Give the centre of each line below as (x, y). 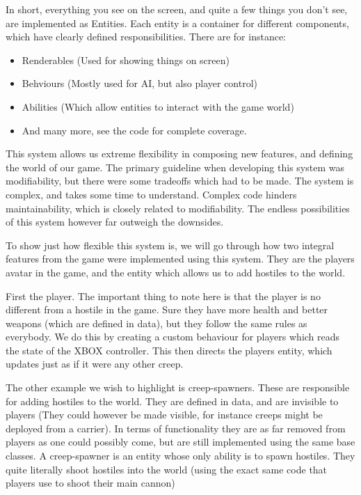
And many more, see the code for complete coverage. (134, 130)
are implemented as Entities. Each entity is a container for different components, (177, 23)
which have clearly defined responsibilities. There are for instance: (146, 37)
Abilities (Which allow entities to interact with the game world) (158, 106)
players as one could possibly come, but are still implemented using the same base (180, 442)
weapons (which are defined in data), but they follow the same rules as (157, 323)
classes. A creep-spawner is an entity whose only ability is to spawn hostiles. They (180, 456)
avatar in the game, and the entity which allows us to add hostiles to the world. (176, 272)
